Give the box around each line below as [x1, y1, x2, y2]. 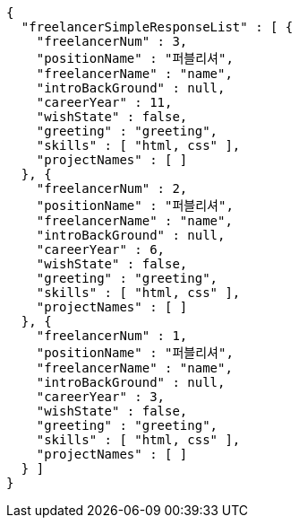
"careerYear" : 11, [36, 95, 173, 109]
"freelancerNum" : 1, [36, 328, 188, 343]
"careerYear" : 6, [36, 242, 166, 257]
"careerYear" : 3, [36, 389, 166, 404]
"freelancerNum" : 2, [36, 181, 188, 196]
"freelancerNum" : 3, [36, 34, 188, 48]
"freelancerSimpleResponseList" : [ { [21, 20, 294, 34]
